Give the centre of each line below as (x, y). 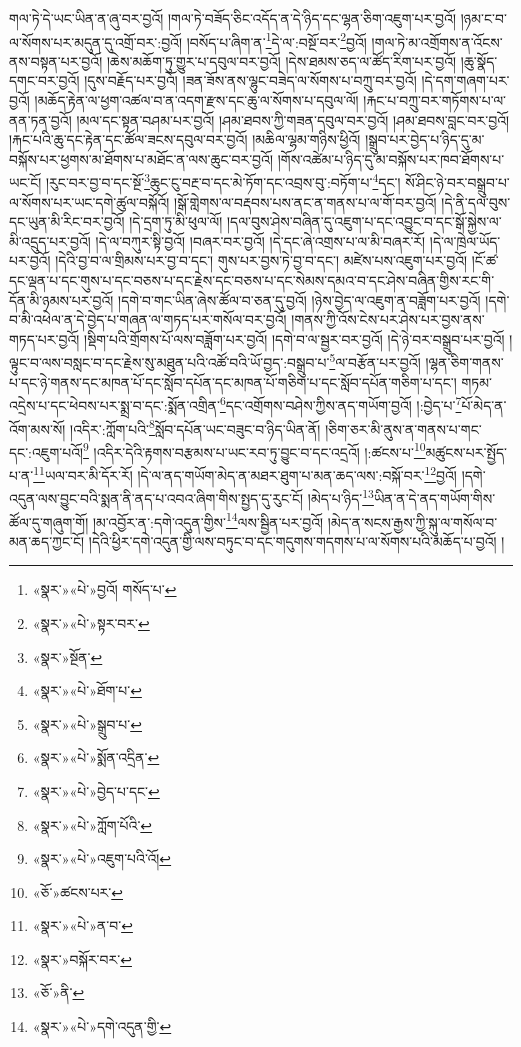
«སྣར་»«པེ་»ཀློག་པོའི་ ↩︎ (92, 824)
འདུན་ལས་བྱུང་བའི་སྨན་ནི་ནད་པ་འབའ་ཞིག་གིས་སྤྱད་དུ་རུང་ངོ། (156, 497)
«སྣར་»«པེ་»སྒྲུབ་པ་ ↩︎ (87, 723)
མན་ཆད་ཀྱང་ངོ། (47, 540)
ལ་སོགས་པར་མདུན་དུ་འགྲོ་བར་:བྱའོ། (96, 41)
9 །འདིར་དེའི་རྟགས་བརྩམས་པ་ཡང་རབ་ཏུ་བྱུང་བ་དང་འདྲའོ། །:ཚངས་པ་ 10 (254, 450)
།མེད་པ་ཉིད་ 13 (340, 496)
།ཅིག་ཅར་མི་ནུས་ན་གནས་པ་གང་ (403, 428)
